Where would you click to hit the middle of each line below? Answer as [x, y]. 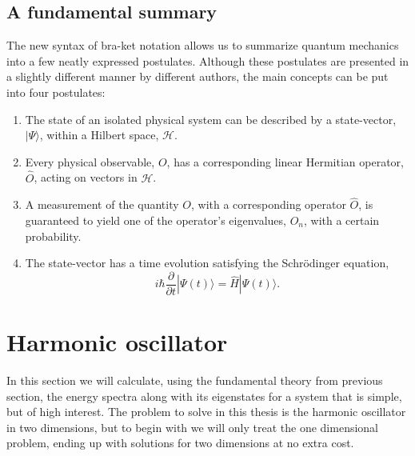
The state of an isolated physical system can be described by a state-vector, [211, 119]
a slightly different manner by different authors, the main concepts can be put [198, 76]
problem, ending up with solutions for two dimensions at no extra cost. [180, 443]
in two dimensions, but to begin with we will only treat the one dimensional [192, 427]
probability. [53, 236]
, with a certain [341, 220]
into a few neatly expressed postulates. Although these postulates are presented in [208, 60]
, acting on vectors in [86, 177]
